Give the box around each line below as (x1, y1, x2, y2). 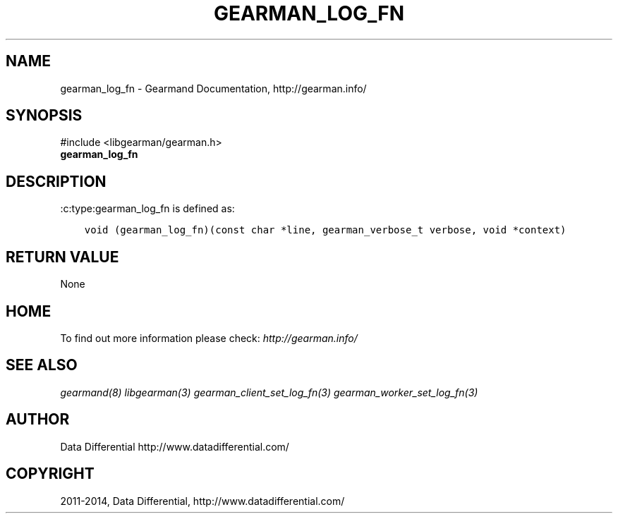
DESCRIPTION (6, 172, 107, 190)
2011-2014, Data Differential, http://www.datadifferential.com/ (60, 494, 345, 507)
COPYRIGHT (6, 465, 95, 483)
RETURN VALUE (6, 248, 119, 266)
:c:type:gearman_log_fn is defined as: (60, 202, 235, 215)
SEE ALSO (6, 356, 78, 374)
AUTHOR (6, 410, 70, 429)
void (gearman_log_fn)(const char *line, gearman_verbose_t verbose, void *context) (84, 224, 566, 236)
